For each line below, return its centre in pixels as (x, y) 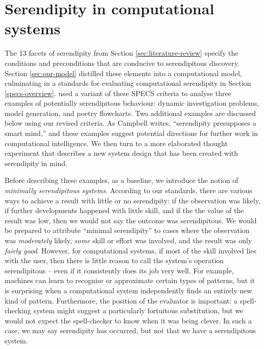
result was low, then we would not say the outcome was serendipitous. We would (131, 220)
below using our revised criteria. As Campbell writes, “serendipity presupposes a (130, 123)
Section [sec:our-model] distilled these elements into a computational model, (123, 73)
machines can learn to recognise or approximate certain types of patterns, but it (130, 280)
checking (18, 310)
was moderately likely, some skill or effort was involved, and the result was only (128, 240)
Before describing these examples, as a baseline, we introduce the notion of (122, 180)
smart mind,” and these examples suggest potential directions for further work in (131, 133)
